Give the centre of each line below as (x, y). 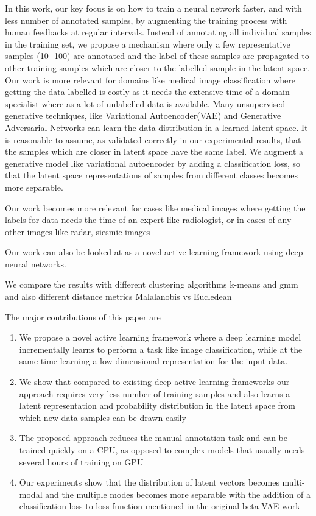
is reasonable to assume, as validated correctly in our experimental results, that (153, 139)
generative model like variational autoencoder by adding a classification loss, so (153, 163)
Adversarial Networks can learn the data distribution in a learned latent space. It (156, 127)
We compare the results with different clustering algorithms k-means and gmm (152, 284)
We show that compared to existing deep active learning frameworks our (154, 382)
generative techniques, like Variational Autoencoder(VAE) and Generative (143, 115)
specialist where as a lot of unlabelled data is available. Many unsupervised (145, 103)
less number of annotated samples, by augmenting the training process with (146, 20)
